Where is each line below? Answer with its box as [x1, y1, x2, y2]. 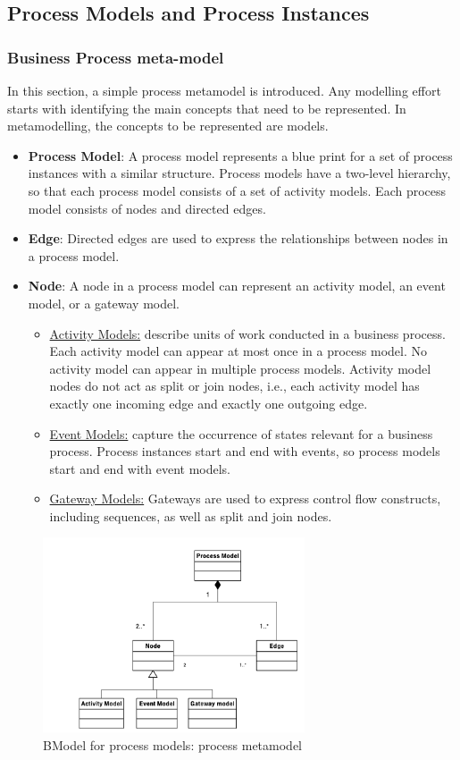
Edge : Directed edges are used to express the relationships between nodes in [28, 229, 448, 248]
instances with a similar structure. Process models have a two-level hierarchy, [28, 164, 451, 182]
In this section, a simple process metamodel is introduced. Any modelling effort [7, 81, 441, 99]
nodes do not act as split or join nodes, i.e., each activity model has [49, 376, 420, 395]
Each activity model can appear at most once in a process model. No [49, 342, 428, 360]
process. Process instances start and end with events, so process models [49, 442, 440, 460]
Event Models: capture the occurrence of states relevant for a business [49, 424, 433, 443]
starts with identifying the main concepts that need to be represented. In [7, 98, 406, 117]
